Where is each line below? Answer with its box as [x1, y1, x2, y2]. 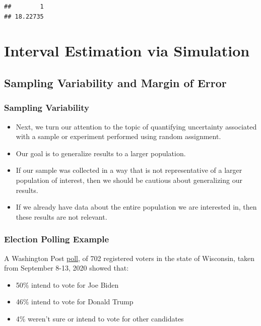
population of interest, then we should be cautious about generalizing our [16, 174, 242, 185]
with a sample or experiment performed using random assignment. [16, 131, 221, 142]
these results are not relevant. [16, 211, 107, 222]
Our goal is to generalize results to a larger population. [16, 148, 186, 158]
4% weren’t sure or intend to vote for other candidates [16, 313, 184, 323]
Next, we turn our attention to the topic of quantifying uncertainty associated [16, 121, 257, 132]
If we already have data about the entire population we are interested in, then [16, 202, 257, 212]
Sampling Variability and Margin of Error [4, 75, 227, 90]
